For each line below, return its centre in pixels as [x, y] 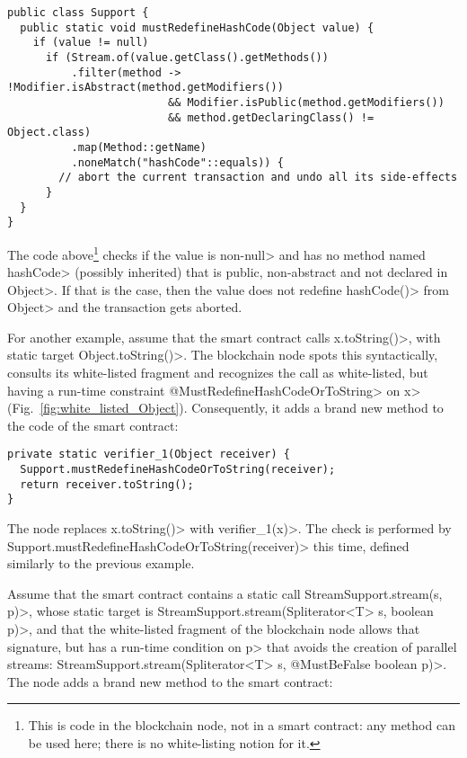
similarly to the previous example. [101, 563]
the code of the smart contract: [93, 425]
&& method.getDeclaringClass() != [271, 117]
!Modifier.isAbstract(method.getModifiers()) [145, 88]
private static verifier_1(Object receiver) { [149, 455]
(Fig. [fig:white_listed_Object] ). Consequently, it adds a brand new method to [225, 408]
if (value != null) [91, 43]
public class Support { [78, 13]
